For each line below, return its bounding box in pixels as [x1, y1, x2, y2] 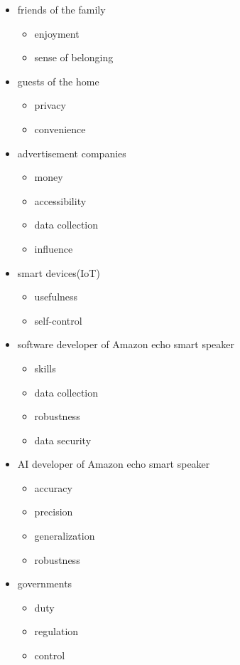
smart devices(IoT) [17, 265, 100, 280]
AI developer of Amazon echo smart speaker [17, 456, 210, 471]
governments [17, 576, 72, 591]
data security [34, 432, 92, 447]
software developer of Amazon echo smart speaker [17, 337, 235, 352]
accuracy [34, 480, 72, 495]
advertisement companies [17, 145, 126, 160]
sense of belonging [34, 50, 114, 65]
